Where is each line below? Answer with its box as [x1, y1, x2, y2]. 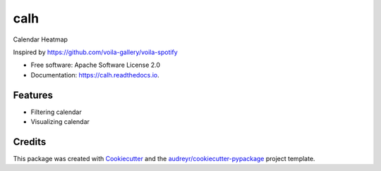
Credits [13, 136, 47, 148]
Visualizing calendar [30, 118, 90, 126]
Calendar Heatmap [13, 35, 68, 44]
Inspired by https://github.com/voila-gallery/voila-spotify [13, 48, 178, 56]
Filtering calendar [30, 108, 82, 116]
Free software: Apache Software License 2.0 [30, 61, 161, 70]
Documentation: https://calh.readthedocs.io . [30, 70, 160, 79]
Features [13, 89, 53, 101]
